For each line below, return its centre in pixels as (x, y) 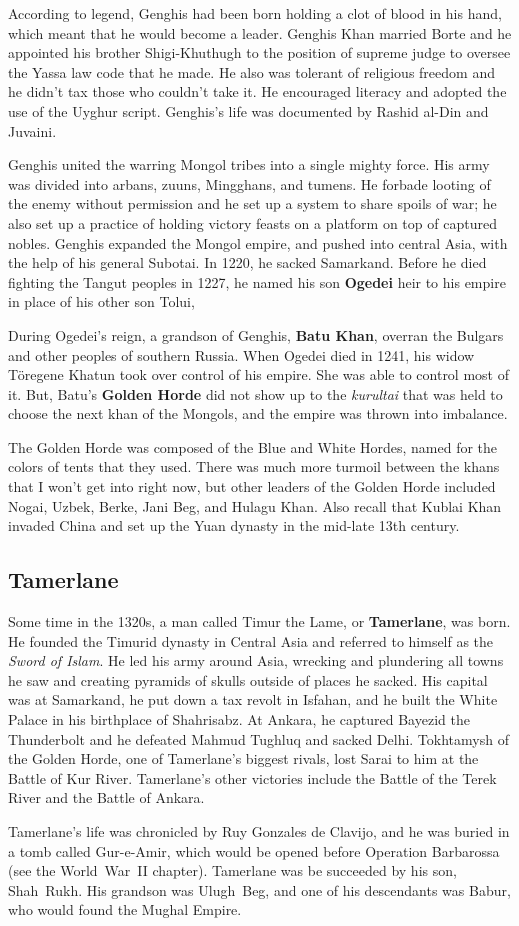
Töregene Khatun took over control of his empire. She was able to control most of (258, 374)
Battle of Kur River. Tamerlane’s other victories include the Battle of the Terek (252, 777)
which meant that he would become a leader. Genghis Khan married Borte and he (260, 32)
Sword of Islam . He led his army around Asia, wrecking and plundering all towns (256, 660)
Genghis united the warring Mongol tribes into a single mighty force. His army (249, 164)
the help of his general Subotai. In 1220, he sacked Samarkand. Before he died (247, 262)
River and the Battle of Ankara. (106, 797)
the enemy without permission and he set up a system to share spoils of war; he (252, 203)
